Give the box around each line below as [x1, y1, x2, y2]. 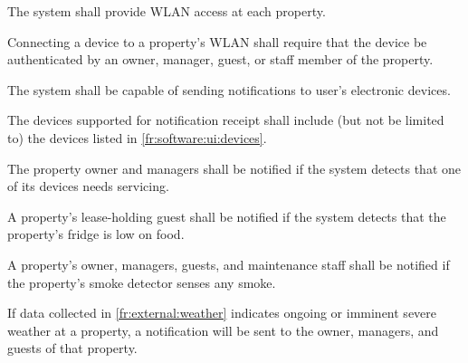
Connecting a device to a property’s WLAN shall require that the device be [7, 32, 427, 51]
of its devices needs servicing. [7, 177, 169, 196]
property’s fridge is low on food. [7, 224, 185, 244]
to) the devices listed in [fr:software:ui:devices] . [7, 128, 267, 147]
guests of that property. [7, 339, 138, 358]
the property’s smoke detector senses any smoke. [7, 272, 276, 291]
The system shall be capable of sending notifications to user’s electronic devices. [7, 80, 451, 99]
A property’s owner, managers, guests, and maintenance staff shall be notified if [7, 254, 450, 273]
